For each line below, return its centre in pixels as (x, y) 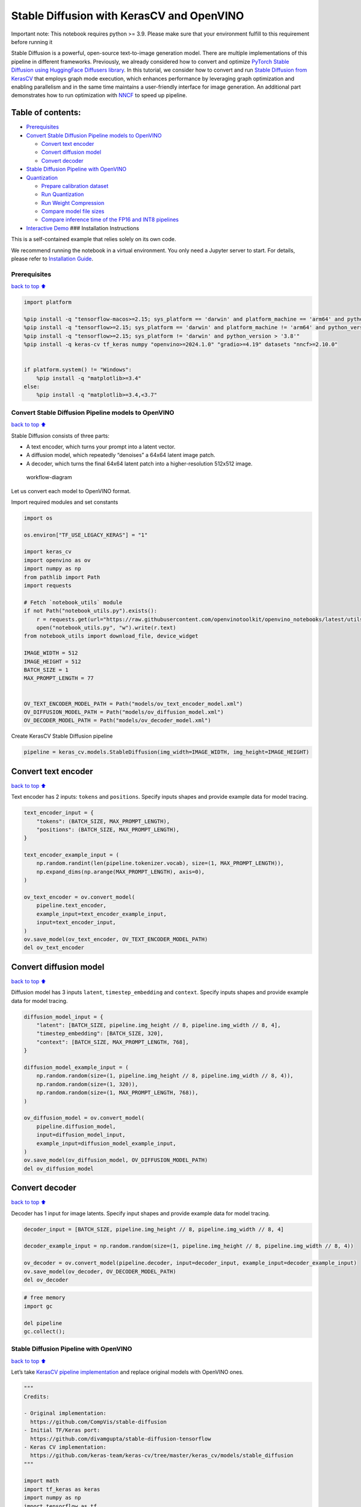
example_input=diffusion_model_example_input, (106, 1143)
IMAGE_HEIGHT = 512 (52, 661)
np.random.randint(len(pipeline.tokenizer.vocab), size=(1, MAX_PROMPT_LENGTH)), (160, 863)
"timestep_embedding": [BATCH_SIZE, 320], (100, 1034)
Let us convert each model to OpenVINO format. (71, 491)
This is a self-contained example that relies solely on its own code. (94, 239)
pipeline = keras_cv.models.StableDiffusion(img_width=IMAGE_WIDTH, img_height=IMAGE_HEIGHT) (167, 752)
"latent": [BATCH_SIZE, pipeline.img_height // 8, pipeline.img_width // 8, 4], (159, 1025)
